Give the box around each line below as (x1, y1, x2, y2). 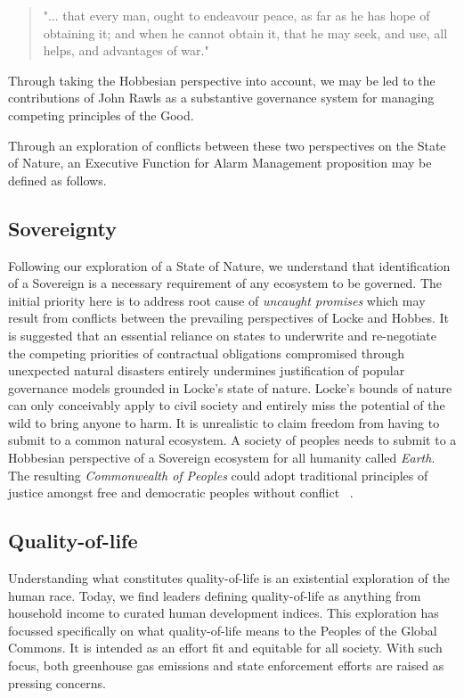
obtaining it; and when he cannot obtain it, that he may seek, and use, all (43, 23, 448, 42)
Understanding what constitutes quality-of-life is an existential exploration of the (8, 569, 450, 587)
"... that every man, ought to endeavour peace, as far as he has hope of (43, 6, 430, 24)
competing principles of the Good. (8, 105, 194, 124)
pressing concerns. (8, 673, 106, 692)
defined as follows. (8, 170, 107, 189)
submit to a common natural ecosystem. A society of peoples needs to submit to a (8, 431, 457, 449)
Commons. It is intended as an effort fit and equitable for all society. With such (8, 638, 443, 657)
